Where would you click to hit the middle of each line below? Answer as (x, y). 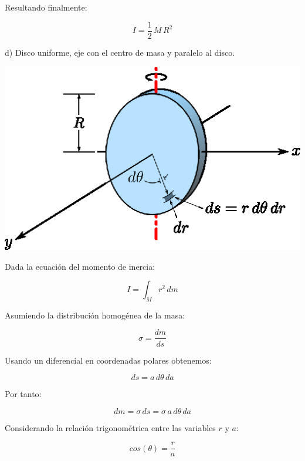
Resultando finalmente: (46, 7)
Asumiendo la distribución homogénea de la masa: (95, 315)
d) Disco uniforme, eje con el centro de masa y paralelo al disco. (120, 52)
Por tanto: (23, 394)
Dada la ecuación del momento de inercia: (80, 266)
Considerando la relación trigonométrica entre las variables (110, 427)
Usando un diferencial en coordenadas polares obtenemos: (108, 360)
